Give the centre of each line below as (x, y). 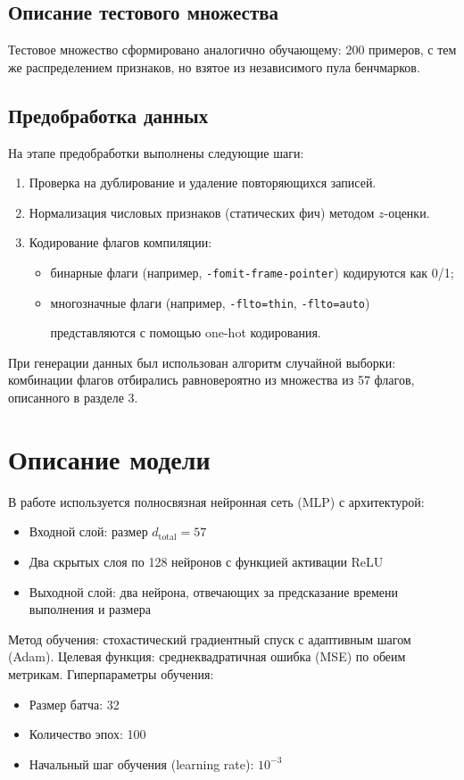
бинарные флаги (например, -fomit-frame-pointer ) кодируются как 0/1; (252, 272)
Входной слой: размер (88, 531)
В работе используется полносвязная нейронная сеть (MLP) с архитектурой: (216, 501)
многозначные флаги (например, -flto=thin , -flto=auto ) (210, 302)
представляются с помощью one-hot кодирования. (186, 332)
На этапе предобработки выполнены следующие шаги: (156, 152)
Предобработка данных (108, 115)
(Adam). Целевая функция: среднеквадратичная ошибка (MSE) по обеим (207, 656)
